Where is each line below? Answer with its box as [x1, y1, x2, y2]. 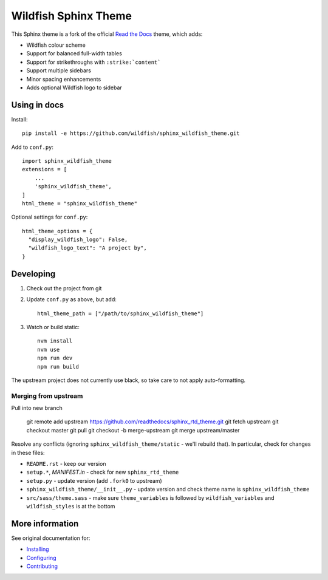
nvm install [37, 338, 73, 344]
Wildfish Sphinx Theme [11, 9, 132, 22]
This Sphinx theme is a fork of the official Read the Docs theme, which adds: [11, 30, 203, 38]
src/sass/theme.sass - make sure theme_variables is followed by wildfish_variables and [26, 494, 275, 501]
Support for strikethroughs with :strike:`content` [26, 58, 161, 66]
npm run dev [37, 355, 73, 361]
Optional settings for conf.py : [11, 213, 88, 221]
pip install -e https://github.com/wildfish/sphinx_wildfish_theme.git [22, 130, 240, 137]
